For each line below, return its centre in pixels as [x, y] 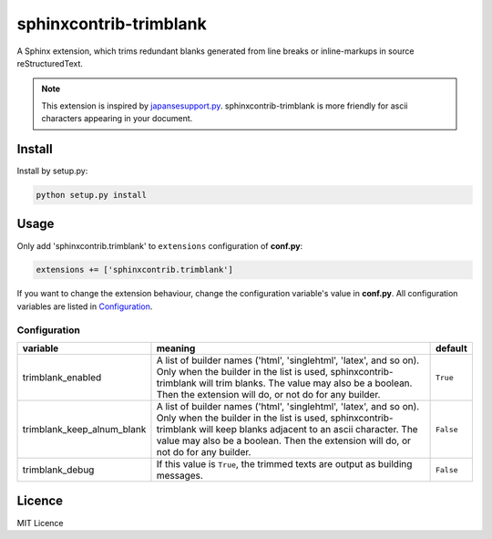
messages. [180, 476]
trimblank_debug [58, 470]
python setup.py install [92, 195]
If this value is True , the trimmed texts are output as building [284, 464]
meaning [176, 348]
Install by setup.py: [52, 171]
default [451, 348]
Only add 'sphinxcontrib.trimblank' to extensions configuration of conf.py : [160, 245]
